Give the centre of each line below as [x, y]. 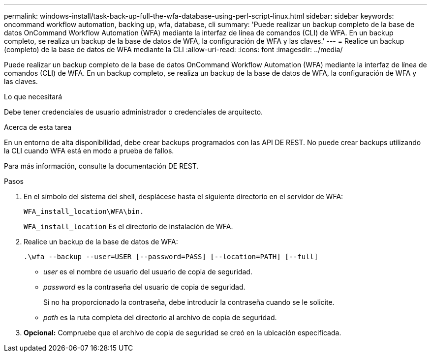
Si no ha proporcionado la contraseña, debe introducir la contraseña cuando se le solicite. [189, 302]
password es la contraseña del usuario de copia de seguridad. [144, 287]
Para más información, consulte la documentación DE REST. [101, 166]
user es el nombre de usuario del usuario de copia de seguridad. [148, 272]
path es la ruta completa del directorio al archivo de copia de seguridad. [160, 317]
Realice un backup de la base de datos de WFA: [101, 242]
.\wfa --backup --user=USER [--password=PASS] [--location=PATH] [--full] [171, 257]
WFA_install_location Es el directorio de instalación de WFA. [128, 226]
